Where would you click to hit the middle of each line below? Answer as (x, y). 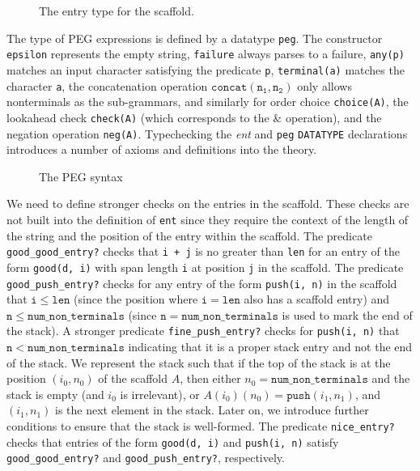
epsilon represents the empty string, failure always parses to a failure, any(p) (206, 54)
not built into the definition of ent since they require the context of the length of (208, 219)
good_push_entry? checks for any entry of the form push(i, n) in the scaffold (202, 283)
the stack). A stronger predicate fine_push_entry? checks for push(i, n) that (203, 331)
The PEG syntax (81, 176)
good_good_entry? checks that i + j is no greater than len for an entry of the (203, 251)
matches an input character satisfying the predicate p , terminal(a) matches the (206, 69)
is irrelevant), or (160, 394)
